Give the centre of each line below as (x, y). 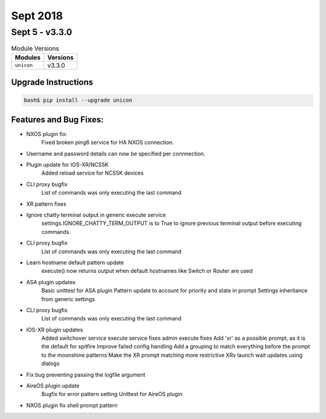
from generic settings (68, 299)
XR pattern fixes (46, 204)
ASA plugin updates (51, 282)
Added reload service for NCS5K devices (93, 173)
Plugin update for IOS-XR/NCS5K (67, 165)
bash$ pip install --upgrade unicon (78, 100)
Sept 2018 (37, 16)
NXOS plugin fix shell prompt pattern (72, 405)
